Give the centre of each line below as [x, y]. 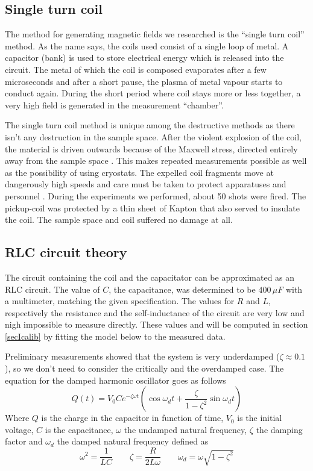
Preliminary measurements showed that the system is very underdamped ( [142, 356]
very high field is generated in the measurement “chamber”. [114, 104]
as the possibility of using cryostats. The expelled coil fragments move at [139, 172]
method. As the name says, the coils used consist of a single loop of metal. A [147, 45]
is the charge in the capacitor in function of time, [132, 418]
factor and [24, 441]
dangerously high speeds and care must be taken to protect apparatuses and [146, 184]
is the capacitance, [79, 429]
